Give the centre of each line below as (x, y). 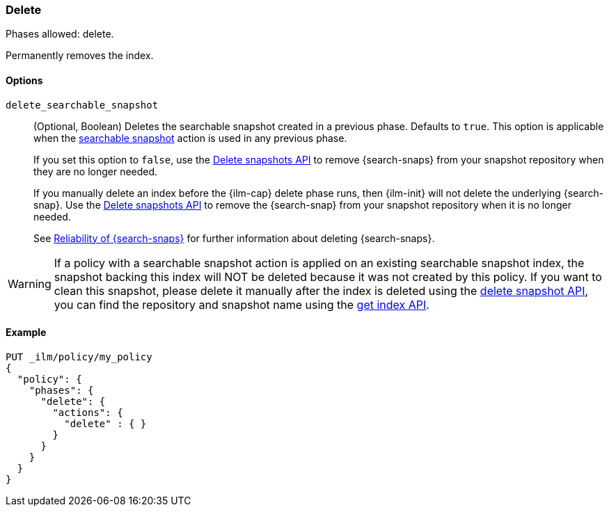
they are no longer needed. (96, 171)
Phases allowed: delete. (60, 34)
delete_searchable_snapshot (82, 105)
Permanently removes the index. (80, 56)
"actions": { (88, 412)
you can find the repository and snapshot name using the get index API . (242, 304)
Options (24, 80)
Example (26, 333)
